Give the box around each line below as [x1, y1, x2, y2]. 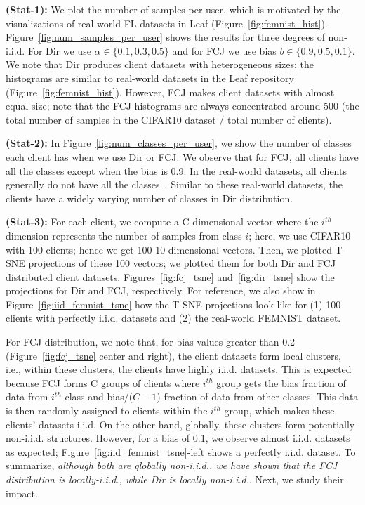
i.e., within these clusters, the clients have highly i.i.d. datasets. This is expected [6, 362, 352, 376]
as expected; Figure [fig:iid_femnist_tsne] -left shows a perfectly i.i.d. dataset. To [6, 444, 356, 459]
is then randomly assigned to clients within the [6, 403, 208, 418]
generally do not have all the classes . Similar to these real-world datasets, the [6, 177, 343, 192]
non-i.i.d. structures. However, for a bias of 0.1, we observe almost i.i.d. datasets [6, 431, 350, 445]
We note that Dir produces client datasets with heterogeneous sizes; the [6, 57, 314, 72]
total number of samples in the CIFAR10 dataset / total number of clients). [6, 112, 332, 126]
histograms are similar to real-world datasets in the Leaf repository [6, 70, 294, 85]
